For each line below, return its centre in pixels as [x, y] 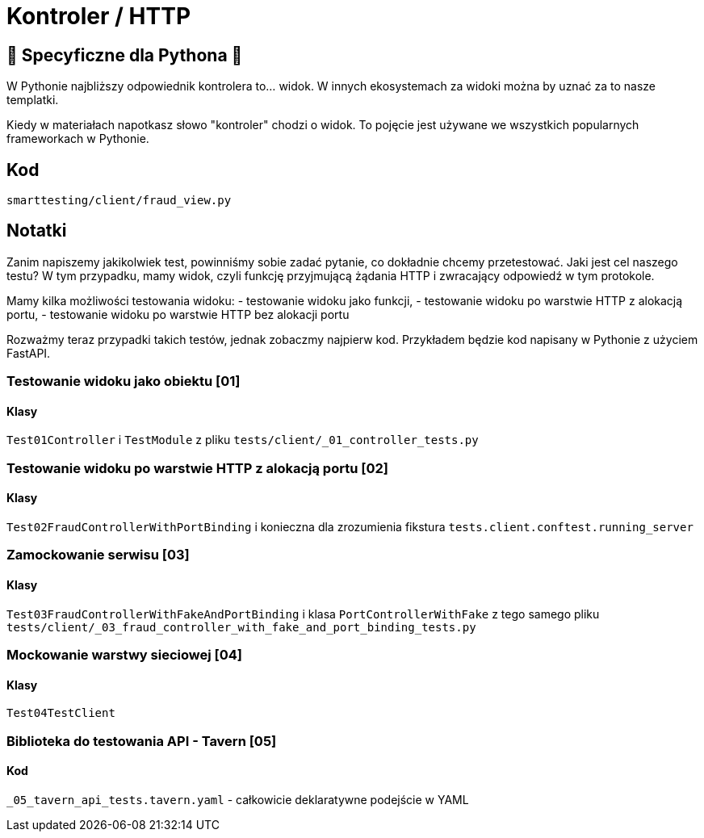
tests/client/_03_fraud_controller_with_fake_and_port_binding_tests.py [241, 627]
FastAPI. [29, 353]
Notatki [37, 231]
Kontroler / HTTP [99, 16]
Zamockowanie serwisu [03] [98, 555]
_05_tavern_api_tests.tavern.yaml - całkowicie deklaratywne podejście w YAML [238, 799]
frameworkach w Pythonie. [78, 139]
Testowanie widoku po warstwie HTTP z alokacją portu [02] [197, 468]
